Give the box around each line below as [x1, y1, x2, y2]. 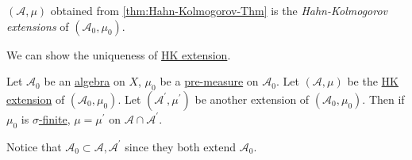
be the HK [347, 73, 399, 90]
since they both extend [125, 138, 237, 154]
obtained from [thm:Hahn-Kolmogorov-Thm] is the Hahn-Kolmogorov [50, 2, 388, 18]
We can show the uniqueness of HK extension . [6, 46, 231, 63]
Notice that [6, 138, 62, 154]
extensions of [6, 17, 69, 34]
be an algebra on [44, 73, 125, 90]
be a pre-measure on [160, 73, 259, 90]
